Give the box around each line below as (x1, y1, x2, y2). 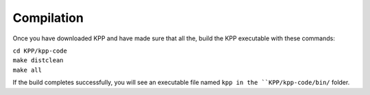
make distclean (12, 57, 64, 64)
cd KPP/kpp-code (12, 46, 68, 55)
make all (12, 66, 42, 74)
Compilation (12, 10, 84, 25)
